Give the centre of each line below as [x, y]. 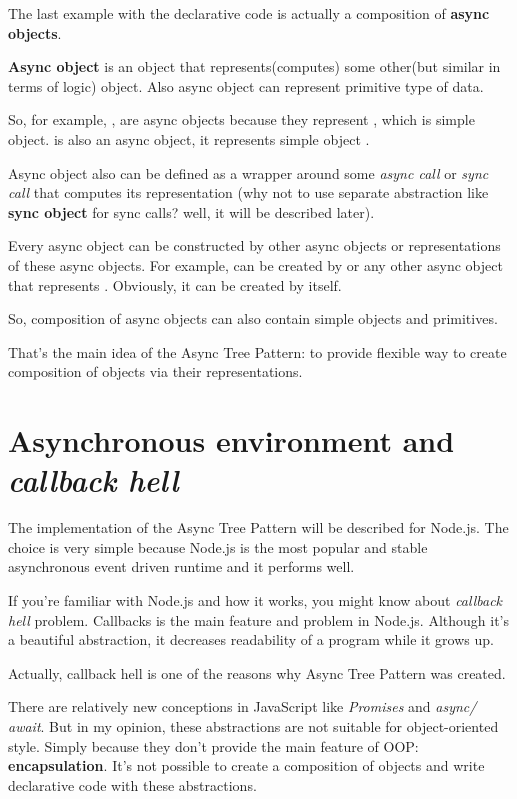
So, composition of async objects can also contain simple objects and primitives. [253, 318]
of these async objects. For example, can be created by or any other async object [255, 264]
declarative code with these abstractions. [132, 784]
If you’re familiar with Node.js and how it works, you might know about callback [255, 600]
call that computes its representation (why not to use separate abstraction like [248, 192]
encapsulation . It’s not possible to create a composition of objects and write [246, 765]
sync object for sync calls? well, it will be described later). [191, 211]
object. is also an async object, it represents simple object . [189, 138]
